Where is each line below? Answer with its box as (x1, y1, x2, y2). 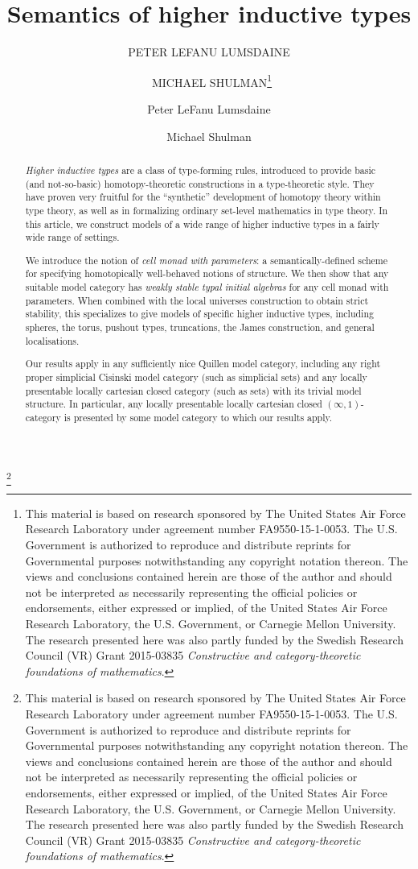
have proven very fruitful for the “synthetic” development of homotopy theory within (25, 190, 381, 204)
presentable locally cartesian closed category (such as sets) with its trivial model (25, 383, 362, 397)
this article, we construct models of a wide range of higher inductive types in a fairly (25, 217, 379, 230)
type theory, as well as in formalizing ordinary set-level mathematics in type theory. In (25, 203, 388, 217)
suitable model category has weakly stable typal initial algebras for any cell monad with (25, 280, 389, 294)
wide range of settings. (25, 230, 120, 244)
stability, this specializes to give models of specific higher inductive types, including (25, 307, 374, 321)
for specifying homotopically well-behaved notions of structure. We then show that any (25, 267, 389, 280)
